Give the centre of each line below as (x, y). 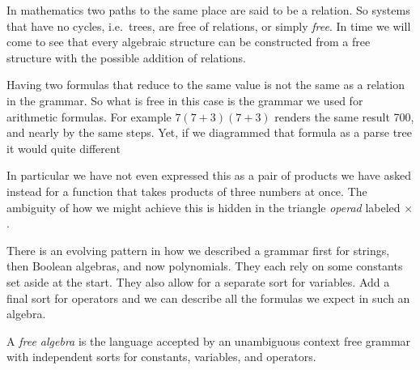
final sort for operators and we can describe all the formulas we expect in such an (208, 298)
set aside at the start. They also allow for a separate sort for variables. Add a (198, 281)
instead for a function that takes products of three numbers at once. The (187, 191)
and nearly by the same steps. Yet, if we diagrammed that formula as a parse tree (210, 132)
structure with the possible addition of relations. (127, 57)
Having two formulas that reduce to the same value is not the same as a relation (206, 85)
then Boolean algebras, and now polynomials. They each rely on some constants (205, 266)
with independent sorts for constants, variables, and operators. (161, 357)
